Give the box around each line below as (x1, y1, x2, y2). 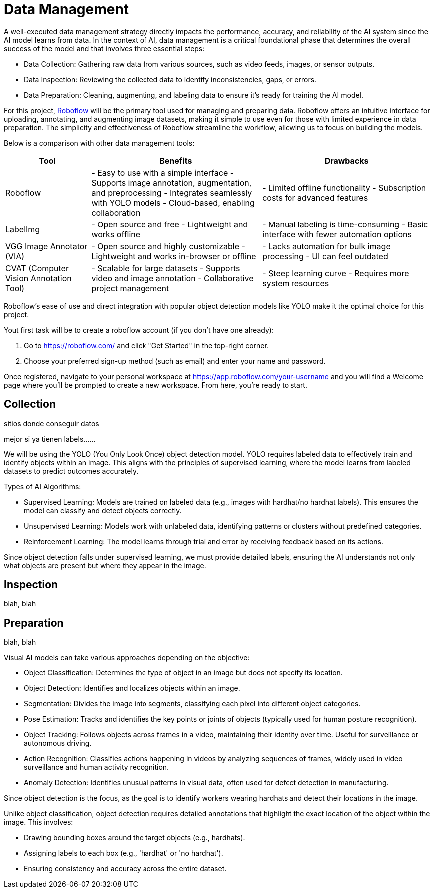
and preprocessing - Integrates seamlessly (91, 187, 252, 198)
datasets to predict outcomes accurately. (4, 466, 139, 475)
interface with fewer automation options (262, 229, 412, 239)
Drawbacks (324, 155, 369, 166)
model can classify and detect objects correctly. (24, 506, 182, 515)
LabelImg (5, 224, 40, 234)
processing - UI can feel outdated (262, 251, 388, 261)
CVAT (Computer (5, 263, 69, 273)
